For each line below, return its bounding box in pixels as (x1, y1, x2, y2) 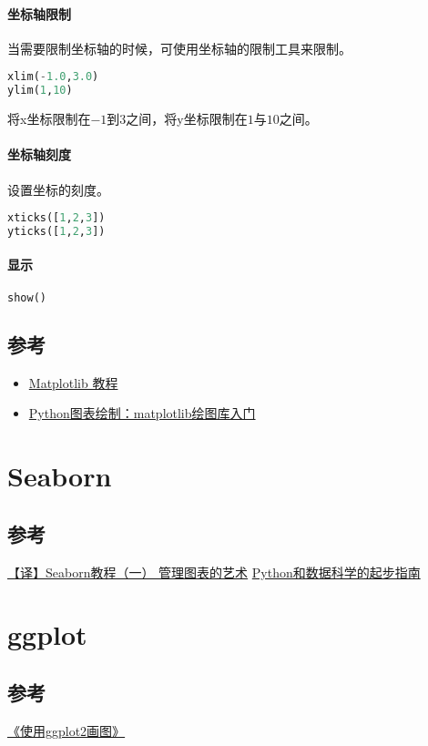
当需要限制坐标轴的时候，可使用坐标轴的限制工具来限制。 (7, 38, 352, 57)
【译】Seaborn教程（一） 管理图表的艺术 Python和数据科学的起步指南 (7, 562, 421, 581)
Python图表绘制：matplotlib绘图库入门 (28, 404, 256, 423)
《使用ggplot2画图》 (7, 720, 126, 740)
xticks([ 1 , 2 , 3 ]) (7, 211, 106, 225)
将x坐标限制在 (7, 109, 91, 128)
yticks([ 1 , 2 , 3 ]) (7, 225, 106, 238)
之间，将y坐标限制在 (126, 109, 248, 128)
